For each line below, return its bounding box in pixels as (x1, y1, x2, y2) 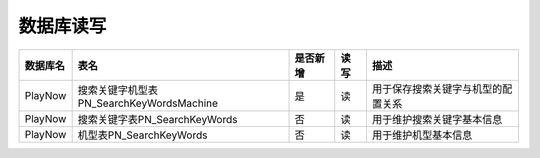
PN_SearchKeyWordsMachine (77, 96, 219, 110)
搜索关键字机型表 (77, 83, 159, 97)
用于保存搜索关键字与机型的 (371, 81, 503, 95)
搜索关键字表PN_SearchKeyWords (77, 112, 238, 126)
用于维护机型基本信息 (371, 128, 473, 142)
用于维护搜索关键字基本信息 (371, 112, 503, 126)
